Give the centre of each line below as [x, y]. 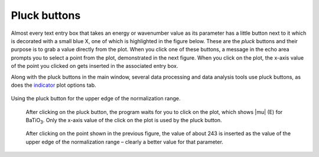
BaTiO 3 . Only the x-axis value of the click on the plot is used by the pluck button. [124, 121]
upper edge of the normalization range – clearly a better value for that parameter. [125, 142]
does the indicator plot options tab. [54, 85]
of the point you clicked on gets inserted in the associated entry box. [95, 66]
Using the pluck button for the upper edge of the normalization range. [96, 99]
